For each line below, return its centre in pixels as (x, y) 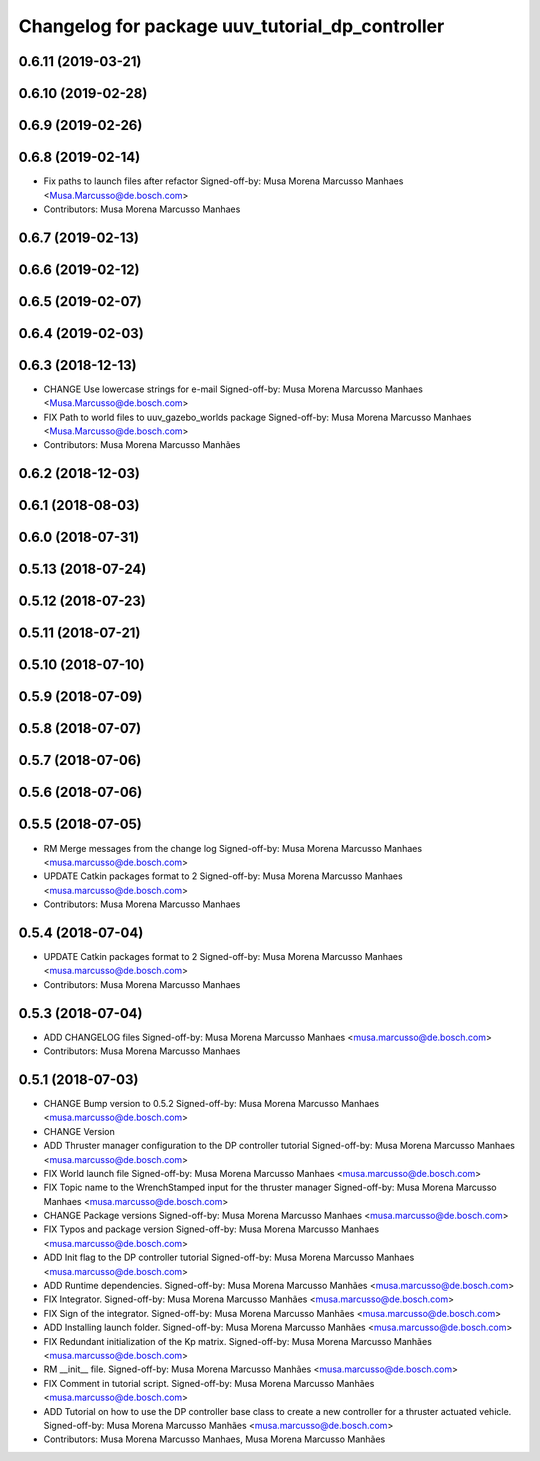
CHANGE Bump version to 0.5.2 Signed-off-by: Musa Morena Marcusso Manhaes (211, 1103)
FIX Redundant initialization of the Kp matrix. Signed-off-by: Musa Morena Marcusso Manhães (237, 1341)
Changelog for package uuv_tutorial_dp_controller (231, 26)
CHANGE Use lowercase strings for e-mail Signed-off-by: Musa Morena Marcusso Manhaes (233, 389)
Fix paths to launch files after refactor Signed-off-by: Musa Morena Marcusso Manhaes (223, 181)
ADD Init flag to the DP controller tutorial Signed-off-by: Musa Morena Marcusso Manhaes (229, 1257)
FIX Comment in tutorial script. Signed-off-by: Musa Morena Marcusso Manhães (209, 1383)
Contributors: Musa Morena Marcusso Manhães (142, 445)
